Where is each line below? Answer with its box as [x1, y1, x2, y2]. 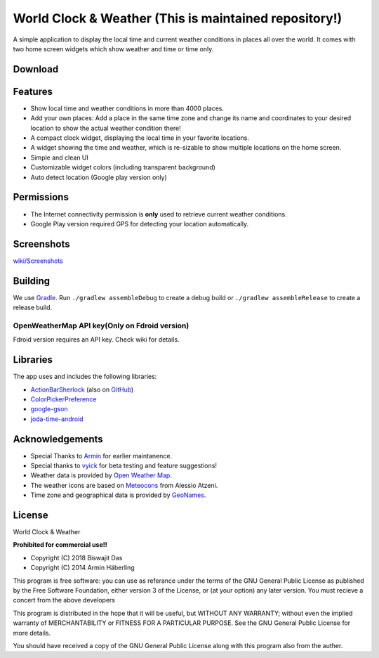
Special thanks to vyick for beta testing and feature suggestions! [30, 461, 218, 470]
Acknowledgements [13, 433, 103, 445]
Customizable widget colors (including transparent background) [30, 163, 215, 172]
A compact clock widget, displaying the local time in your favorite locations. [30, 134, 249, 142]
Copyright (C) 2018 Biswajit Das [30, 553, 123, 562]
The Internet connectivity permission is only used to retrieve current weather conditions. [30, 209, 287, 218]
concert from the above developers [13, 596, 116, 605]
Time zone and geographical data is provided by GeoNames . [30, 491, 206, 499]
